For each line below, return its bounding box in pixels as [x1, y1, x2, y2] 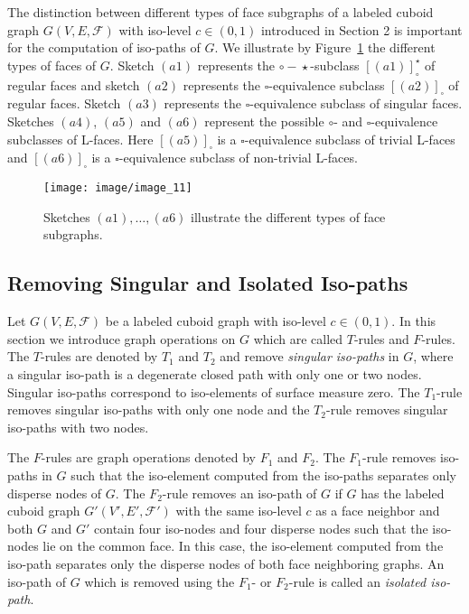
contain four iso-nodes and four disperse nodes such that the [94, 518, 428, 537]
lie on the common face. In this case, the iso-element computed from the [42, 536, 444, 555]
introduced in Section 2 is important [260, 20, 463, 39]
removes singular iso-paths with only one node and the [7, 400, 310, 419]
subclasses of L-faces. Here [7, 129, 154, 148]
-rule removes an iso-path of [162, 483, 317, 502]
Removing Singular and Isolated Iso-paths [7, 269, 408, 297]
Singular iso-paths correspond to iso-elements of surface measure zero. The [7, 382, 420, 401]
